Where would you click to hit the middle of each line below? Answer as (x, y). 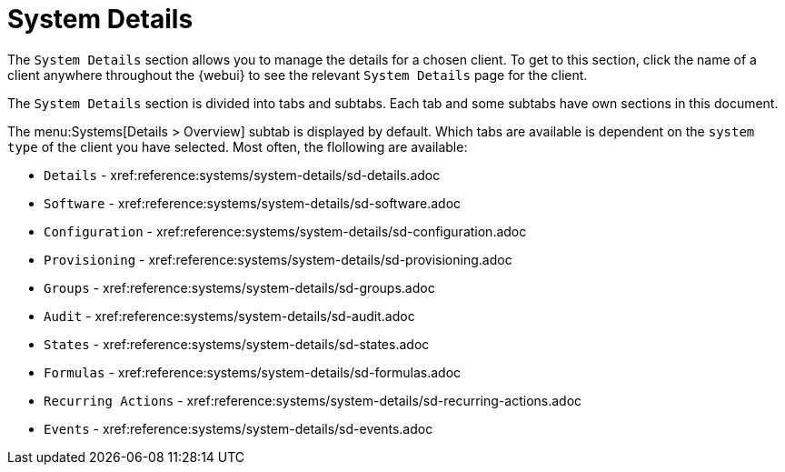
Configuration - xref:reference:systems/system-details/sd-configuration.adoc (285, 231)
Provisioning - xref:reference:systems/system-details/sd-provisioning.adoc (278, 259)
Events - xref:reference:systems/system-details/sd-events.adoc (238, 428)
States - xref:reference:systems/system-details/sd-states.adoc (237, 344)
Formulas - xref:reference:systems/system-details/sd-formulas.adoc (253, 372)
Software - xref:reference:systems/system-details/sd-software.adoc (253, 203)
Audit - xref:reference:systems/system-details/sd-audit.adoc (229, 316)
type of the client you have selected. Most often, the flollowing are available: (238, 146)
